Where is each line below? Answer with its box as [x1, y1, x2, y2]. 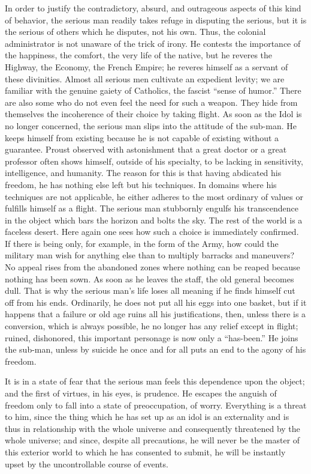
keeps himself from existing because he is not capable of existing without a [5, 131, 279, 144]
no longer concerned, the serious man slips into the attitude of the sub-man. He [5, 119, 297, 132]
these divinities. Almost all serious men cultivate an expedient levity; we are [5, 72, 285, 85]
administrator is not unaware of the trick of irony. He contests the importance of [5, 37, 301, 49]
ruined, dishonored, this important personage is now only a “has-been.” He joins [5, 331, 298, 344]
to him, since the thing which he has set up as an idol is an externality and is [5, 410, 289, 423]
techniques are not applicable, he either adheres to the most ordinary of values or [5, 190, 303, 202]
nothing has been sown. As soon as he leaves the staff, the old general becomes [5, 272, 294, 285]
